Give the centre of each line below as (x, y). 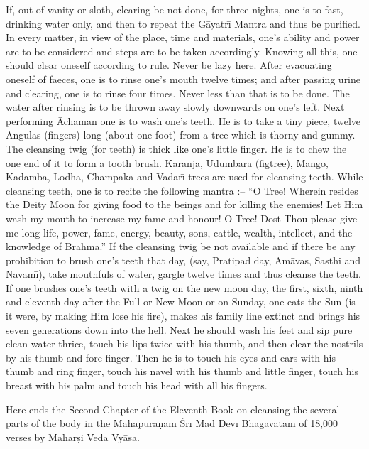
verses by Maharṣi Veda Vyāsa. (73, 437)
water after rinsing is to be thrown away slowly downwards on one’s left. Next (175, 107)
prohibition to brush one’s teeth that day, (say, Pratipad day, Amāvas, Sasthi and (183, 260)
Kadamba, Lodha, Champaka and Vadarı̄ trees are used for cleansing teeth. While (184, 177)
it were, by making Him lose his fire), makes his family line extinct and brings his (183, 316)
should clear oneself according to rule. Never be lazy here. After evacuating (169, 65)
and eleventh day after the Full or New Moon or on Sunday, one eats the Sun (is (181, 302)
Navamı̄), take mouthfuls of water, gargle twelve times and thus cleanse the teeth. (183, 274)
